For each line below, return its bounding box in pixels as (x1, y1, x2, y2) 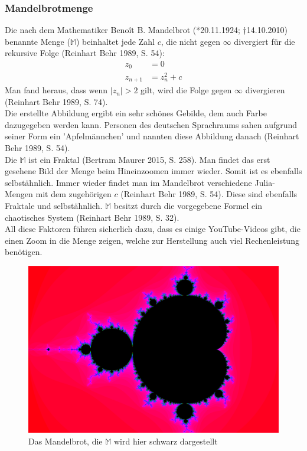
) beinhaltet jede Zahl (76, 35, 155, 47)
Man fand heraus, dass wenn (5, 84, 108, 96)
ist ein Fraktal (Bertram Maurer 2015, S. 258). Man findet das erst (28, 153, 270, 165)
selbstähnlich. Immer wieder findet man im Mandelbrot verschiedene (5, 176, 252, 188)
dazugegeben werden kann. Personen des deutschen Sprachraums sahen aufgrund (5, 118, 298, 130)
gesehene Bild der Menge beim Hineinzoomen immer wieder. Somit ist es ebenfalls (5, 165, 302, 177)
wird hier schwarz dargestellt (113, 434, 218, 447)
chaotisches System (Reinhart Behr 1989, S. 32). (5, 211, 179, 223)
